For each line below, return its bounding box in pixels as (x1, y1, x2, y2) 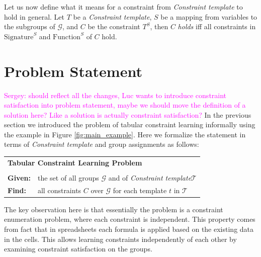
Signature (4, 33, 34, 41)
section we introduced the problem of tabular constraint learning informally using (4, 119, 255, 130)
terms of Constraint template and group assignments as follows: (4, 139, 199, 149)
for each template (113, 185, 167, 195)
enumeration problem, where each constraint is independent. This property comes (4, 214, 255, 224)
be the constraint (88, 21, 140, 32)
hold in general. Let (4, 11, 65, 22)
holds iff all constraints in (178, 21, 256, 32)
